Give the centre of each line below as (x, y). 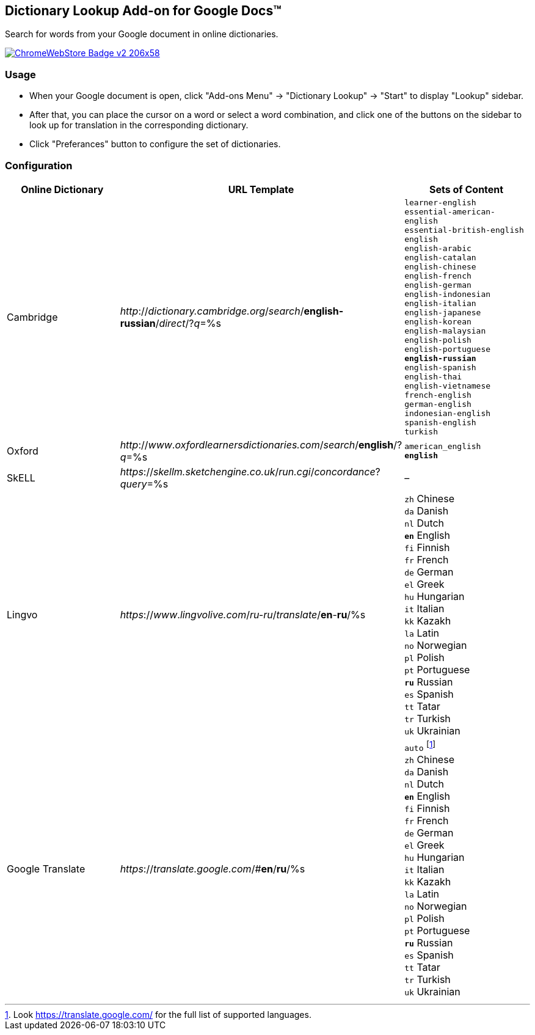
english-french (438, 276)
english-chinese (440, 266)
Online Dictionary (62, 189)
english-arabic (438, 248)
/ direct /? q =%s (188, 323)
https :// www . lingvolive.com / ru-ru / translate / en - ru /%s (243, 614)
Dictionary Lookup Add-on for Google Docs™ (143, 11)
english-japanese (443, 312)
